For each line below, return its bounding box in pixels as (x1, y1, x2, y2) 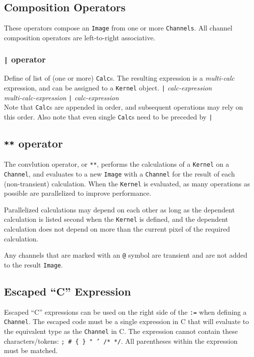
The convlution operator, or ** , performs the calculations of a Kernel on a (4, 159, 229, 169)
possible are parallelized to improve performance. (4, 188, 151, 198)
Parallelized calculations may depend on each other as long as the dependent (4, 204, 235, 214)
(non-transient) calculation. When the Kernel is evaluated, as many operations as (4, 178, 250, 188)
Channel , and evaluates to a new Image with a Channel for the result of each (4, 168, 235, 178)
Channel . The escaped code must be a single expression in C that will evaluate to (4, 316, 249, 327)
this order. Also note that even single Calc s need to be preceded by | (4, 111, 213, 121)
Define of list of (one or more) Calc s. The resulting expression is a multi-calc (4, 73, 235, 83)
